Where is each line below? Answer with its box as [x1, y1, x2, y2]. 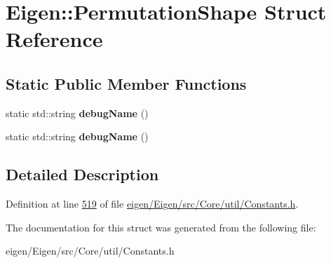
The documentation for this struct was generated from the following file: [6, 220, 316, 234]
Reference [6, 25, 103, 53]
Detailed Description [6, 163, 159, 185]
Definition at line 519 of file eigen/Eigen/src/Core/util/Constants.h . [6, 196, 299, 211]
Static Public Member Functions [6, 72, 247, 94]
